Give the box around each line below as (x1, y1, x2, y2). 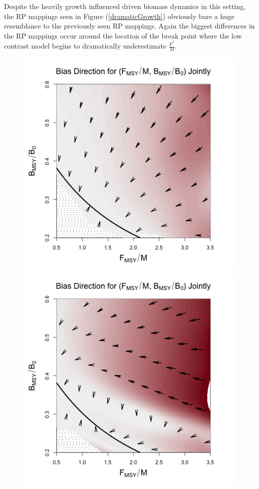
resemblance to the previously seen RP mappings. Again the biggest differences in (4, 21, 255, 31)
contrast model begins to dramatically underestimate (4, 41, 166, 51)
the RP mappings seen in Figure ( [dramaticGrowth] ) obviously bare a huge (4, 11, 234, 21)
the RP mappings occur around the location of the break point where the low (4, 30, 242, 41)
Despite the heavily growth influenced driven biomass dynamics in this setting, (4, 1, 246, 11)
